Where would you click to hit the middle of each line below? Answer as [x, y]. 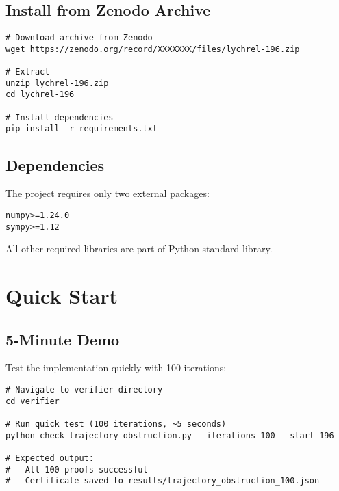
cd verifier [33, 401]
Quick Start [62, 295]
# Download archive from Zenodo [79, 38]
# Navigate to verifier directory [84, 389]
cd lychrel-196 [40, 95]
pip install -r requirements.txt [81, 129]
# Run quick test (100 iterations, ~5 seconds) [116, 424]
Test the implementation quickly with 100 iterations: [116, 368]
